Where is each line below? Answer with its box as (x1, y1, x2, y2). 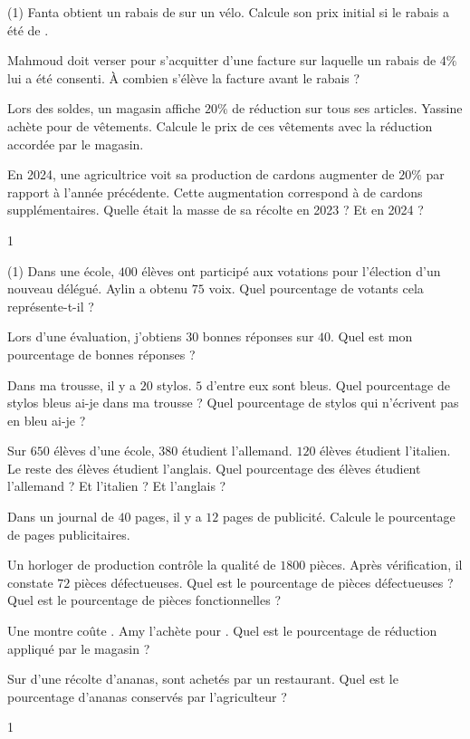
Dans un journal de (7, 507, 114, 526)
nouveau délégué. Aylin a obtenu (7, 279, 188, 298)
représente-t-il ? (7, 296, 94, 315)
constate (7, 572, 53, 591)
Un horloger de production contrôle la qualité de (7, 555, 276, 574)
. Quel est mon (331, 327, 413, 346)
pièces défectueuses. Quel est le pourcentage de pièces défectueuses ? (73, 572, 454, 591)
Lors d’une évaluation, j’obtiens (7, 327, 182, 346)
